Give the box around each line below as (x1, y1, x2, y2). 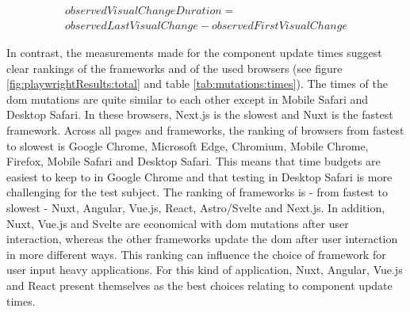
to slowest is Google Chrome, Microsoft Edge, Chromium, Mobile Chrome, (6, 137, 369, 154)
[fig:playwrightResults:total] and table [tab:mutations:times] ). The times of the (6, 75, 388, 92)
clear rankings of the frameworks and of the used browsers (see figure (6, 59, 343, 76)
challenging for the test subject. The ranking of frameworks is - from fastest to (6, 184, 388, 200)
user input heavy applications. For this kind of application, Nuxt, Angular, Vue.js (6, 261, 403, 278)
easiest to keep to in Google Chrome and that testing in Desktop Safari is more (6, 168, 393, 185)
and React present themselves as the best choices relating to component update (6, 276, 393, 293)
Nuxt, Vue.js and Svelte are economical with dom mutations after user (6, 215, 349, 231)
